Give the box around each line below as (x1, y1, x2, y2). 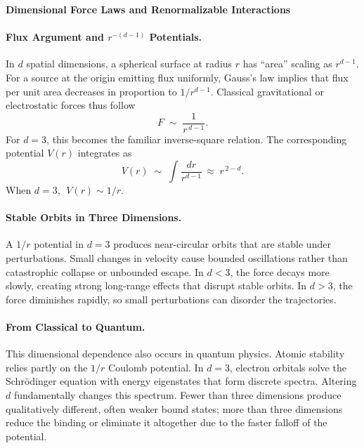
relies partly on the (6, 360, 88, 374)
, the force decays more (230, 264, 330, 279)
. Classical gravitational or (210, 84, 324, 98)
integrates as (77, 145, 132, 160)
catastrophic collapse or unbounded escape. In (6, 264, 204, 279)
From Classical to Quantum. (6, 319, 145, 334)
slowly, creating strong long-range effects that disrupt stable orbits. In (6, 278, 307, 293)
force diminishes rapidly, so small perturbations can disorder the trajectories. (6, 291, 337, 306)
